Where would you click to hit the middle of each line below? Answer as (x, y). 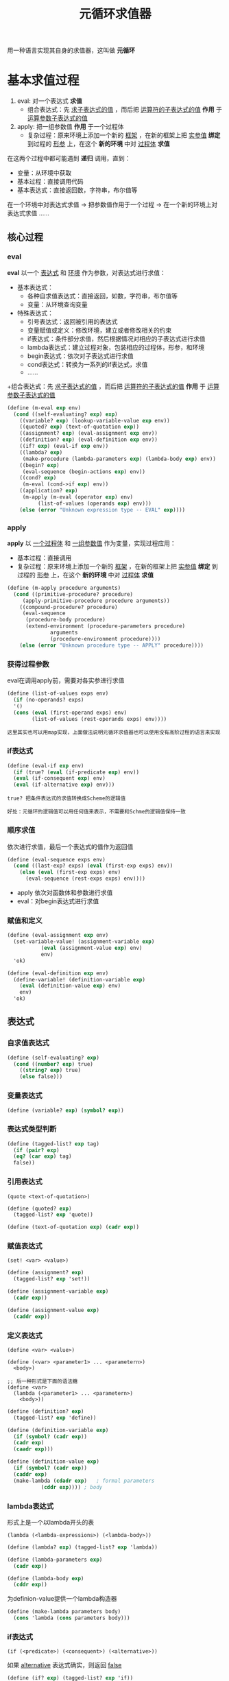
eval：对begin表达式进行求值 (58, 901)
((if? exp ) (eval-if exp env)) (64, 446)
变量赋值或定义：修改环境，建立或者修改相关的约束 (99, 330)
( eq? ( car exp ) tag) (43, 1156)
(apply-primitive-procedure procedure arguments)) (96, 601)
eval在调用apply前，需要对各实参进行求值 (66, 680)
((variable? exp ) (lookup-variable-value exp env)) (95, 420)
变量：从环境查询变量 (57, 304)
